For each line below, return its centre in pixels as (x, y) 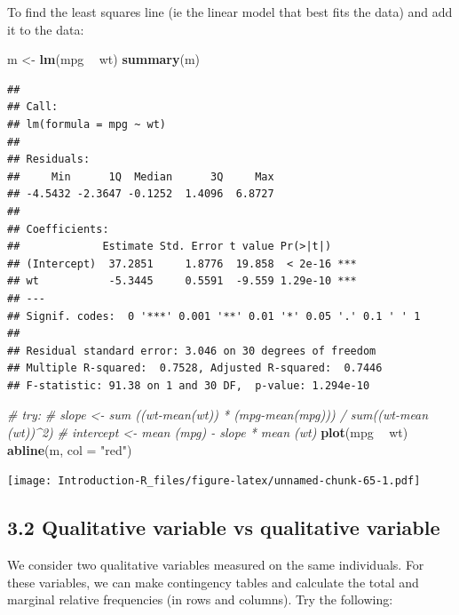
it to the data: (46, 29)
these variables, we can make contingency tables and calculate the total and (213, 582)
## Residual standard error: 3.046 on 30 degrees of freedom (192, 351)
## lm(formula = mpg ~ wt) (87, 124)
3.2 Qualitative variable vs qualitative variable (224, 527)
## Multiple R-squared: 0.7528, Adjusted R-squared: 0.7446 (195, 368)
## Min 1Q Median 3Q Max (141, 176)
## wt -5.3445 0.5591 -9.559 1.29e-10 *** (182, 281)
